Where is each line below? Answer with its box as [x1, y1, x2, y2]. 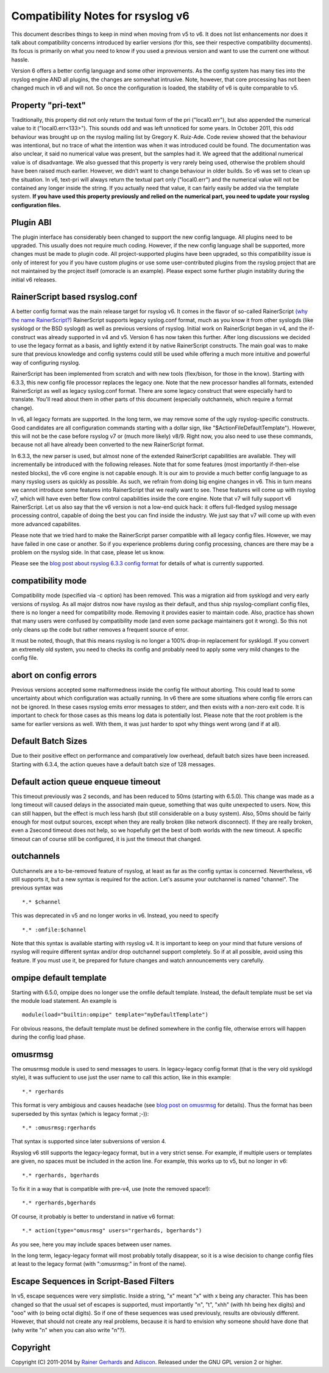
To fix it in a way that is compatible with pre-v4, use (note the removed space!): [11, 1185, 211, 1192]
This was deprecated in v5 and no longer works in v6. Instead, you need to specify [11, 912, 219, 919]
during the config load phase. [11, 1033, 85, 1041]
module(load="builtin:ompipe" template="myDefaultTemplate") [22, 1011, 208, 1018]
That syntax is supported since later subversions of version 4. [11, 1138, 167, 1145]
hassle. [11, 55, 30, 63]
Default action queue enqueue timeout [11, 777, 161, 787]
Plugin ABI [11, 217, 52, 228]
